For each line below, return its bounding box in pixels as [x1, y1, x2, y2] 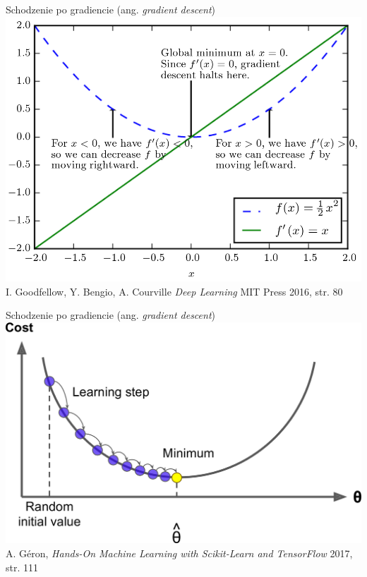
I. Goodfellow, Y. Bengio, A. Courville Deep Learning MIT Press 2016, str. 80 [6, 284, 343, 298]
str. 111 [6, 559, 39, 574]
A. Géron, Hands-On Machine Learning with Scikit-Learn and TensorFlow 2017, [6, 546, 353, 561]
